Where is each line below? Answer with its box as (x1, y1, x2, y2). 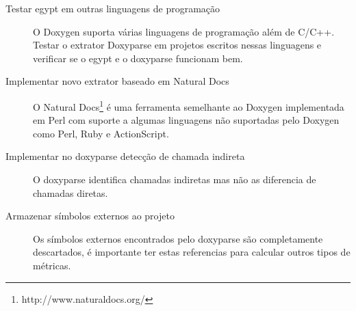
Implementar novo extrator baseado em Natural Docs (5, 74, 229, 88)
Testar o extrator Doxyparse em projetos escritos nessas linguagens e (33, 38, 322, 52)
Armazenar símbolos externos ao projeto (5, 208, 175, 223)
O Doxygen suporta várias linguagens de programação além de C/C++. (33, 24, 335, 38)
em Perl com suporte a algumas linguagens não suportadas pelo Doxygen (33, 113, 340, 127)
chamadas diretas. (33, 185, 108, 200)
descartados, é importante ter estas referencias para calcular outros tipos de (33, 245, 351, 259)
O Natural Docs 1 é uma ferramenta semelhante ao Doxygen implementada (33, 97, 344, 113)
